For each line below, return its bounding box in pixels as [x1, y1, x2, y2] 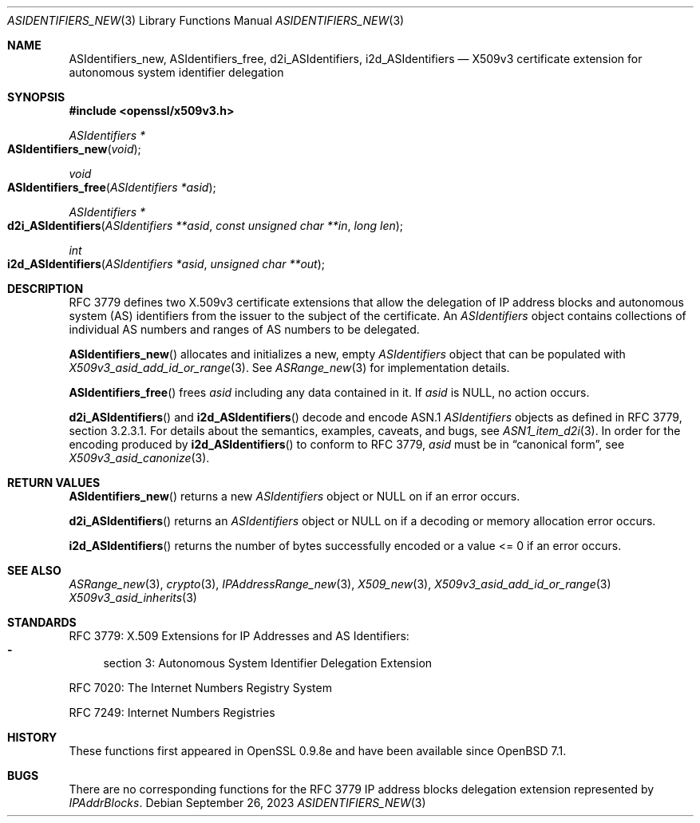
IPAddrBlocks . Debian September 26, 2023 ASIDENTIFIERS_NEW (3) [69, 796, 426, 809]
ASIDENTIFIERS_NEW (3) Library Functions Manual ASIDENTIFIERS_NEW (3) [7, 14, 405, 27]
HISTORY [7, 730, 57, 744]
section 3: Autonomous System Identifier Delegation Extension [103, 656, 433, 670]
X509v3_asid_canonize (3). [69, 451, 210, 465]
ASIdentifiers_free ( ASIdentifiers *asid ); [7, 180, 216, 194]
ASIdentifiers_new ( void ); [7, 142, 141, 156]
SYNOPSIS [7, 90, 65, 104]
